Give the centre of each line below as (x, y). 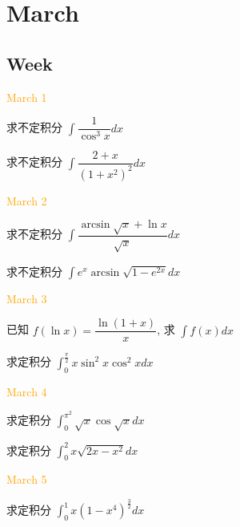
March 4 (27, 391)
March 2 (27, 200)
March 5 (27, 479)
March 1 (27, 97)
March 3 (27, 298)
